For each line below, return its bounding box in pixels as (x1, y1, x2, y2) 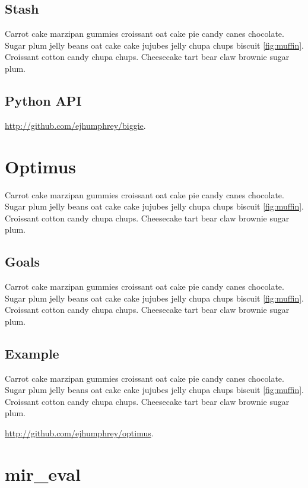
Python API (5, 91, 82, 109)
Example (5, 344, 59, 362)
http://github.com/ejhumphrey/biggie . (5, 119, 146, 131)
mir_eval (5, 461, 81, 486)
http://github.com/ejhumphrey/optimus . (5, 427, 154, 439)
